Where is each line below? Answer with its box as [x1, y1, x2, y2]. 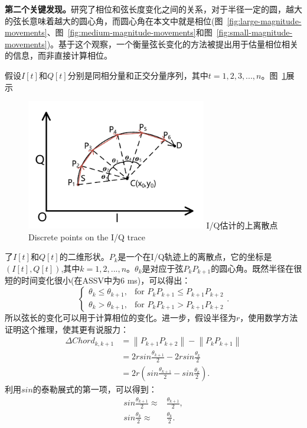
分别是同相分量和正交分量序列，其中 [67, 69, 208, 81]
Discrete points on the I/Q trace [28, 230, 145, 243]
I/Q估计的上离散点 [206, 219, 278, 231]
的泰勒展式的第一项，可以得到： [32, 382, 157, 395]
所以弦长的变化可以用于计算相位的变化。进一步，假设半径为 [5, 311, 236, 324]
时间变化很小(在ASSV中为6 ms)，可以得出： [21, 274, 191, 287]
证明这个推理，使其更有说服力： [5, 323, 129, 335]
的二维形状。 [59, 250, 109, 263]
